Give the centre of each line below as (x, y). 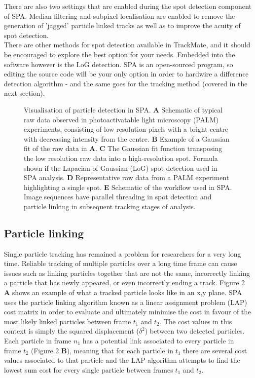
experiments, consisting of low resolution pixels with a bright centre (126, 129)
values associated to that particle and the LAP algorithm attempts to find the (122, 360)
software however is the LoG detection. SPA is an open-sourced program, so (119, 64)
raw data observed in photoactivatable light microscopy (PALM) (121, 119)
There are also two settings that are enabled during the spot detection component (128, 6)
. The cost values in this (196, 321)
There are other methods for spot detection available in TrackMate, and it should (127, 45)
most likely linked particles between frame (68, 321)
